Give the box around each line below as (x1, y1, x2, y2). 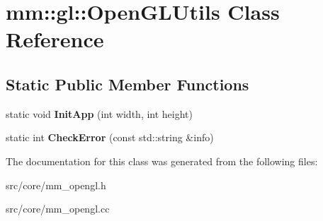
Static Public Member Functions (6, 73, 249, 95)
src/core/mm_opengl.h (6, 177, 106, 192)
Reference (6, 25, 104, 54)
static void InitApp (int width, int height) (6, 106, 193, 121)
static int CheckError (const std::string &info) (6, 130, 214, 145)
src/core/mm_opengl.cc (6, 201, 110, 216)
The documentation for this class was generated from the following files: (6, 153, 318, 168)
